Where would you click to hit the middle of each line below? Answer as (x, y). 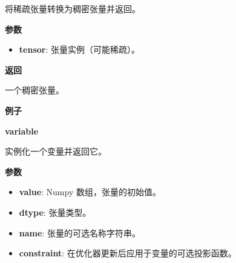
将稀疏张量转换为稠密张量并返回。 (73, 8)
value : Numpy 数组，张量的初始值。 (90, 192)
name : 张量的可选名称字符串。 (80, 232)
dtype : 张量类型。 (55, 212)
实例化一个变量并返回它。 (56, 151)
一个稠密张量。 (34, 90)
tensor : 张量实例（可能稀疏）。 (79, 49)
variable (22, 131)
